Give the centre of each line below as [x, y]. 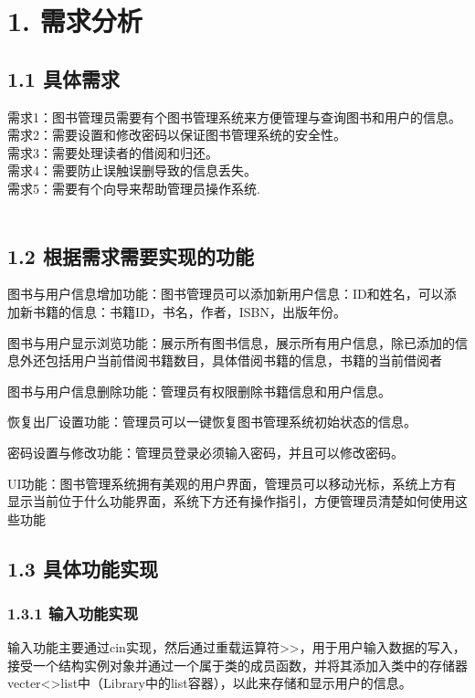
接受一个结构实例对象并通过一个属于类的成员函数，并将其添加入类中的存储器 [237, 665]
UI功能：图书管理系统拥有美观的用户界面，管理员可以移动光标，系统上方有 [232, 483]
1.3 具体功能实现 [83, 568]
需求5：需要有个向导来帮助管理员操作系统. [134, 188]
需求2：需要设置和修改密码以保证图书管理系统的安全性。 [177, 135]
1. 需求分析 [75, 21]
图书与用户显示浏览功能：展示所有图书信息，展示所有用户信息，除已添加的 [231, 342]
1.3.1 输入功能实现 [73, 613]
